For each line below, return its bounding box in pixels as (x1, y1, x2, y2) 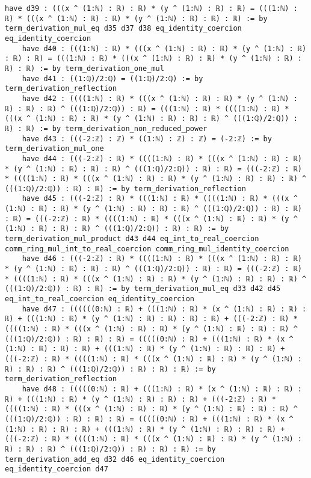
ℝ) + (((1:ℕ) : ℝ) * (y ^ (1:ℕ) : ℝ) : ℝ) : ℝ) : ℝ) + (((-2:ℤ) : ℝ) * (5, 314, 298, 323)
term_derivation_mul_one (5, 144, 104, 153)
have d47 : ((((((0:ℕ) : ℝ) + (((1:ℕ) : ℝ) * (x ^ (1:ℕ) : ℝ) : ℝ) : (22, 304, 307, 313)
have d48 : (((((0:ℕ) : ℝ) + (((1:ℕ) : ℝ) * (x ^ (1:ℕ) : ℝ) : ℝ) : (22, 384, 302, 393)
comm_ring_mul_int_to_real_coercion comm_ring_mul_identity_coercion (5, 244, 289, 253)
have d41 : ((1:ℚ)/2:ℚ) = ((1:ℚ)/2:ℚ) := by (22, 74, 203, 83)
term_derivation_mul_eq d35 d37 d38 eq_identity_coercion (5, 24, 242, 33)
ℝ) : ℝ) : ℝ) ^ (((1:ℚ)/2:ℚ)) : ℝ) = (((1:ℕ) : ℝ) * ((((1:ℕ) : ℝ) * (5, 104, 289, 113)
